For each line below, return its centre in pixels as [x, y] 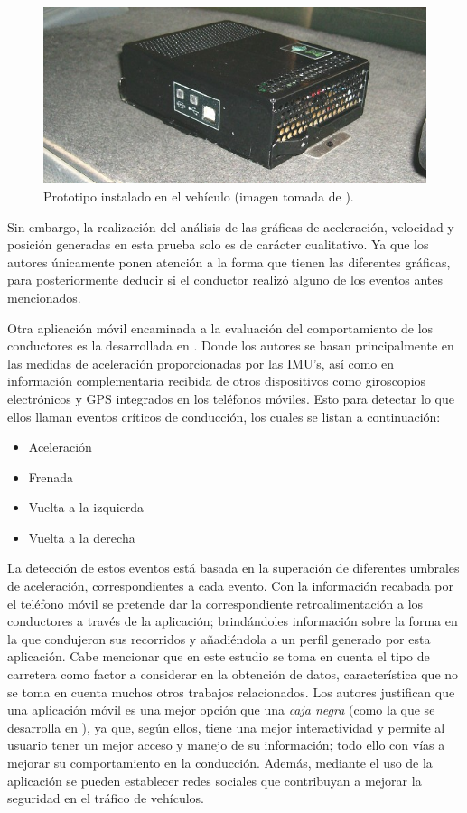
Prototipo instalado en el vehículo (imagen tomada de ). [199, 196]
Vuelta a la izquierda [86, 507]
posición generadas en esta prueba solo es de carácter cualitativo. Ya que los [218, 244]
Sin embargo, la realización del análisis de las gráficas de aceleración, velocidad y [231, 226]
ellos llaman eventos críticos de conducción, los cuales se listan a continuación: [224, 416]
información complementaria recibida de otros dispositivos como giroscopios [217, 381]
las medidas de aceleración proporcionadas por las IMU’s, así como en [201, 363]
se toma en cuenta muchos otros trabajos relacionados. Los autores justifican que [231, 692]
